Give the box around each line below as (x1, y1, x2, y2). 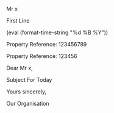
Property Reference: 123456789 (6, 41, 87, 48)
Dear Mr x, (6, 64, 34, 71)
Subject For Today (6, 76, 52, 83)
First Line (6, 17, 30, 24)
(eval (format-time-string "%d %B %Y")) (6, 29, 109, 36)
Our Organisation (6, 100, 49, 107)
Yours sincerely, (6, 88, 47, 95)
